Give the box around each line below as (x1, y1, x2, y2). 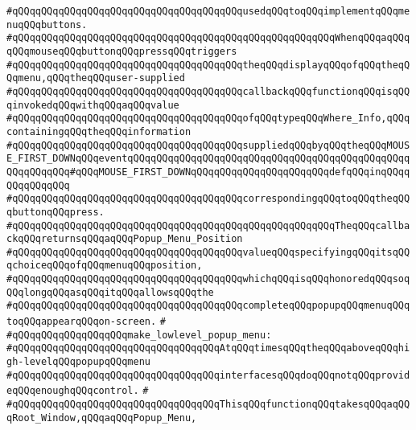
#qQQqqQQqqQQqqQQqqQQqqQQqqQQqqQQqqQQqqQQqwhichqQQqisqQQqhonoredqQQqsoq (6, 273, 410, 285)
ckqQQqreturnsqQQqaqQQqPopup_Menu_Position (6, 233, 243, 245)
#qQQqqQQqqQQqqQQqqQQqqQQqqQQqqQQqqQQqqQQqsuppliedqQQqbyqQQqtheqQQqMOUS (6, 139, 410, 151)
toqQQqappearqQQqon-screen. (6, 316, 157, 328)
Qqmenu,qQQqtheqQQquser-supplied (6, 72, 185, 84)
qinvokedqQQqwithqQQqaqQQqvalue (6, 99, 179, 111)
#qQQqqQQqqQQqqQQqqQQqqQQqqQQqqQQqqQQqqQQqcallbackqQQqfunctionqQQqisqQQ (6, 85, 410, 97)
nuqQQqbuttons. (6, 18, 88, 31)
